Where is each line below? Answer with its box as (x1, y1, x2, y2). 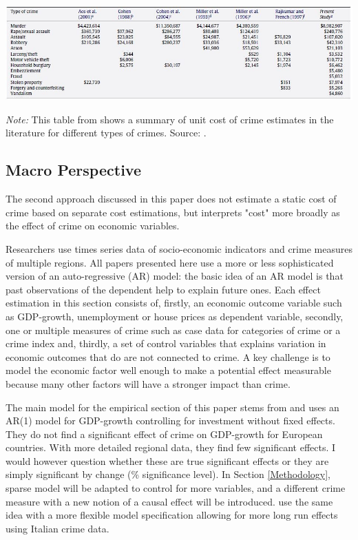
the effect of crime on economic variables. (6, 218, 180, 233)
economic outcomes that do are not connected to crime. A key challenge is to (6, 349, 330, 364)
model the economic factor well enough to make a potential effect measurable (6, 363, 331, 377)
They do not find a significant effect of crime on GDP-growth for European (6, 426, 323, 441)
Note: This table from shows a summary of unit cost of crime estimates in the (6, 112, 334, 126)
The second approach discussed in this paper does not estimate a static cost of (6, 191, 337, 206)
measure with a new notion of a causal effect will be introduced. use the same (6, 494, 333, 508)
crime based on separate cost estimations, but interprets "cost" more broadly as (6, 205, 340, 219)
